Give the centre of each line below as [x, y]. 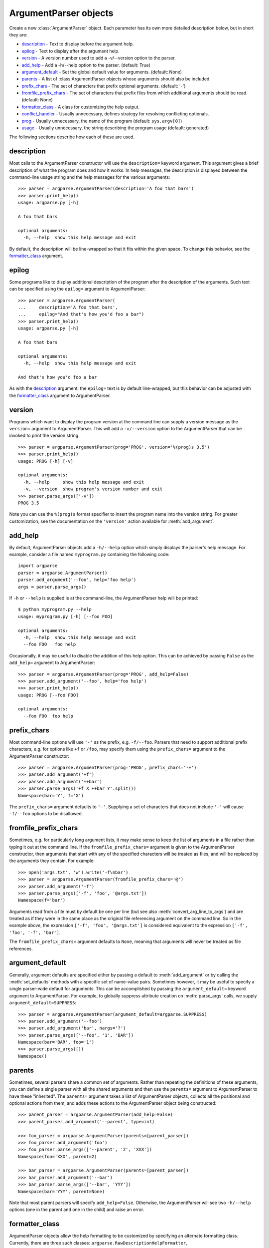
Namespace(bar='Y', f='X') [51, 795]
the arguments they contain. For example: [52, 861]
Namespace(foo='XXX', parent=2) [58, 1156]
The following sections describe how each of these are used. [72, 137]
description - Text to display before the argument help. [78, 44]
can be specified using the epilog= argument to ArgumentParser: [77, 289]
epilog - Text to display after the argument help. [70, 51]
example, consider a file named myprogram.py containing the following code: [89, 555]
